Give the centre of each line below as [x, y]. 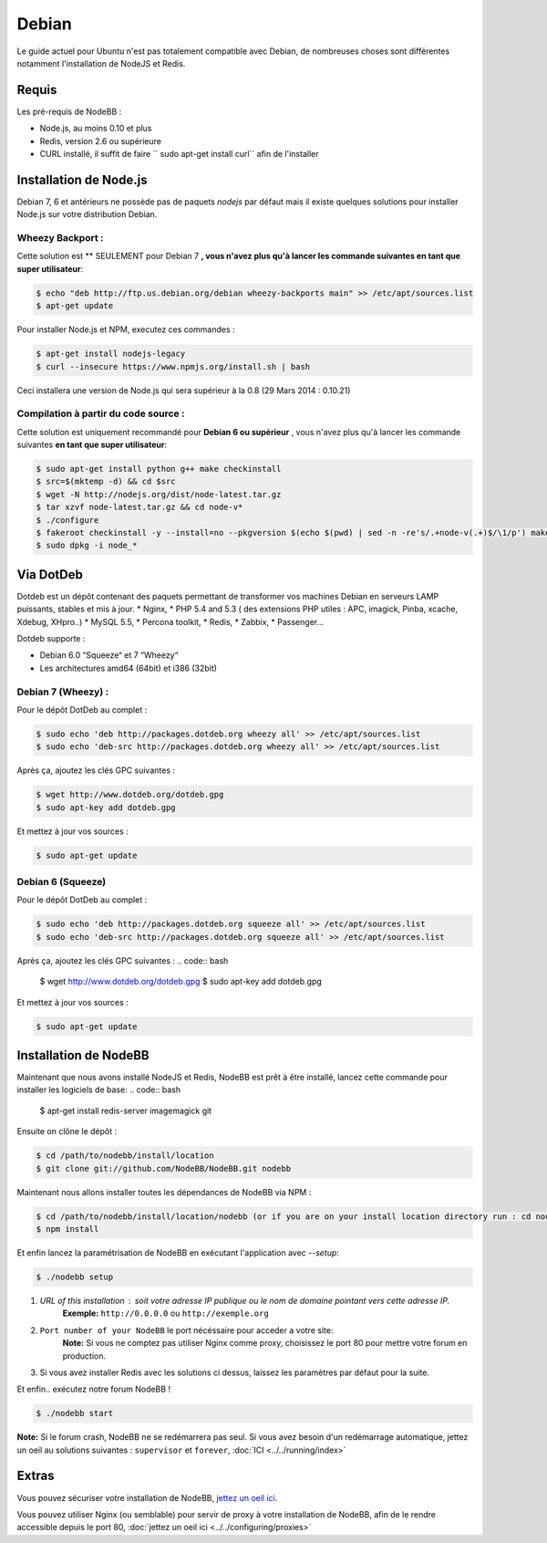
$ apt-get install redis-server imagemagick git [126, 1110]
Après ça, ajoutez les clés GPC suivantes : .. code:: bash [123, 960]
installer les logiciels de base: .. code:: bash [99, 1089]
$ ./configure [67, 520]
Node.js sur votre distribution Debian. [87, 214]
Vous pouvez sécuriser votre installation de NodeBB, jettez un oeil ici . [147, 1497]
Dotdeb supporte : [51, 639]
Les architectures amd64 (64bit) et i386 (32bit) [129, 668]
